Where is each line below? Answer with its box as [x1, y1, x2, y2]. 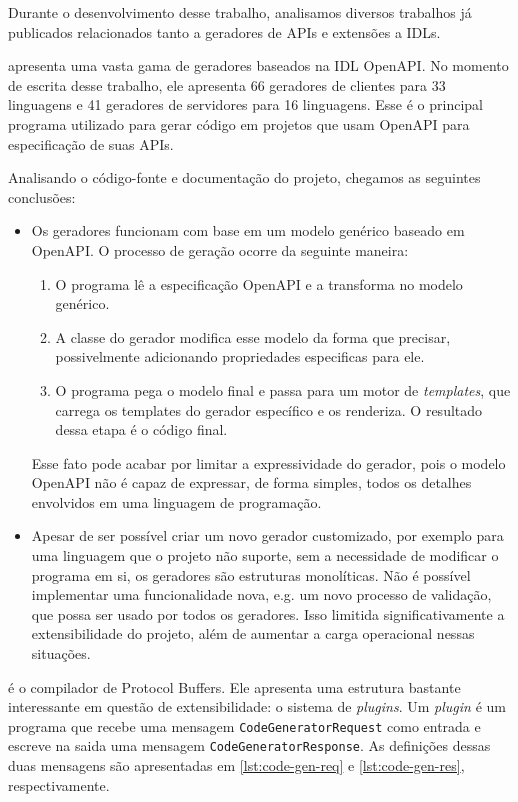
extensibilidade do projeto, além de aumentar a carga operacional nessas [31, 623, 475, 644]
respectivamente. [8, 774, 110, 795]
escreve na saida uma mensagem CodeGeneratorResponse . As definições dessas [8, 735, 491, 756]
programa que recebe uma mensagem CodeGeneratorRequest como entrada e [8, 715, 481, 736]
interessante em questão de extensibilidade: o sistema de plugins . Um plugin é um [8, 696, 506, 717]
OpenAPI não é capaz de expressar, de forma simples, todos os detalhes [31, 472, 472, 493]
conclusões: [8, 186, 76, 207]
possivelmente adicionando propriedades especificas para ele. [55, 346, 425, 367]
